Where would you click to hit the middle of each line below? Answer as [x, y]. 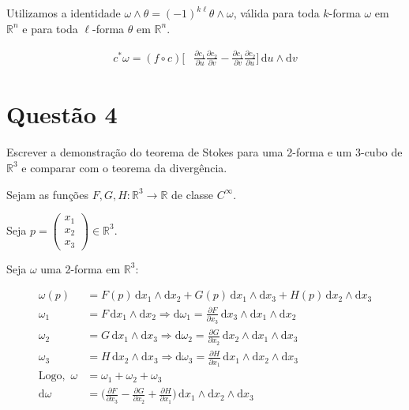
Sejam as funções [47, 194]
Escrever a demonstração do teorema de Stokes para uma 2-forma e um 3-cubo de [204, 152]
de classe [193, 194]
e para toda [50, 28]
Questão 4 [62, 114]
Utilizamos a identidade [64, 13]
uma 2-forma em [81, 268]
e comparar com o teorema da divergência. [124, 167]
